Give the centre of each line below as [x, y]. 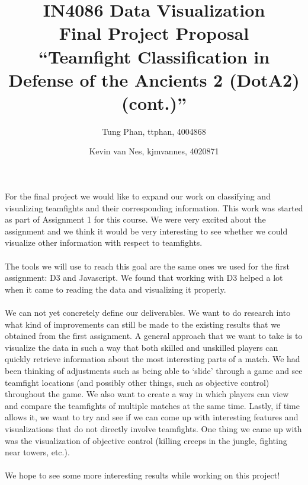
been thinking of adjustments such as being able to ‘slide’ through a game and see [154, 370]
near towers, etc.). [37, 452]
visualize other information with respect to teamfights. [104, 242]
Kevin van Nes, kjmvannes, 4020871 [154, 151]
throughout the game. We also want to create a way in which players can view [147, 394]
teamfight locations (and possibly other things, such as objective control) [137, 382]
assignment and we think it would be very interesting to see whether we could [146, 231]
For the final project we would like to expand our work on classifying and [138, 196]
